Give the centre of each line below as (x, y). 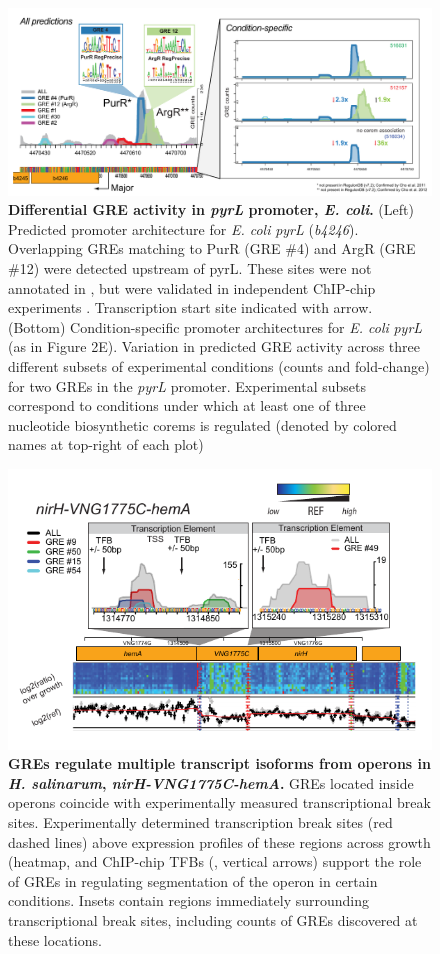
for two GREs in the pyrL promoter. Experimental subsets (187, 385)
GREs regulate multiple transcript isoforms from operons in (219, 763)
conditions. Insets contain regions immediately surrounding (189, 900)
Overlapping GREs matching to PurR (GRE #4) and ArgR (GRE (212, 248)
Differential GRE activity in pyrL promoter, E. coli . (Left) (211, 209)
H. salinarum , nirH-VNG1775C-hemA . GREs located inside (211, 782)
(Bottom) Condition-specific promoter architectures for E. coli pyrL (215, 326)
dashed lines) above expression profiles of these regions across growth (219, 841)
